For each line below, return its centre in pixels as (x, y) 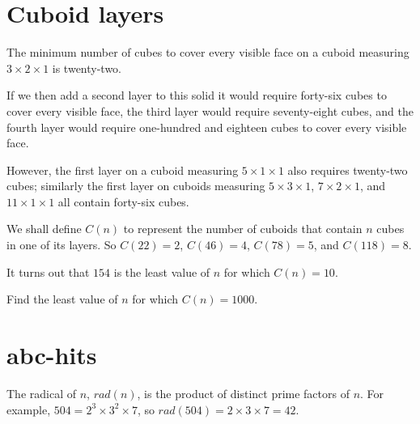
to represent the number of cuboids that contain (243, 229)
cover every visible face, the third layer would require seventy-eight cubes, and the (210, 110)
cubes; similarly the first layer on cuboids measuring (136, 186)
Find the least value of (62, 299)
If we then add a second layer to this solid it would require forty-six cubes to (197, 95)
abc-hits (52, 355)
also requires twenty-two (348, 170)
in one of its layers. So (62, 245)
